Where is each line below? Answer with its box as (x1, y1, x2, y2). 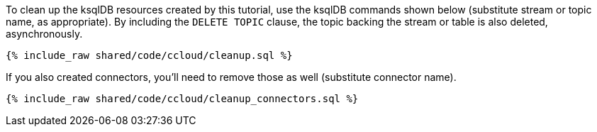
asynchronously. (6, 28, 83, 40)
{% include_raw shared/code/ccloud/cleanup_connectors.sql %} (6, 93, 359, 104)
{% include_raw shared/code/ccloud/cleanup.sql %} (6, 50, 293, 61)
